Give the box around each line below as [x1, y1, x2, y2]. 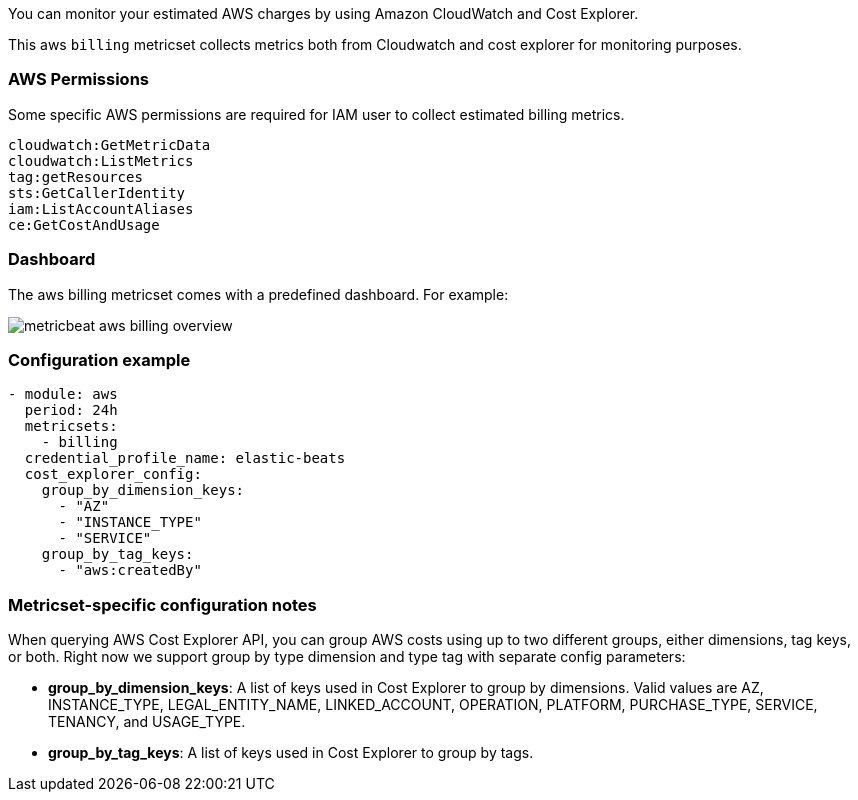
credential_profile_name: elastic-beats [24, 450, 346, 467]
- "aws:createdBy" [58, 562, 202, 579]
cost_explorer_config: [24, 466, 202, 483]
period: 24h [24, 402, 118, 419]
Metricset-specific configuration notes [8, 594, 317, 615]
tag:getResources [8, 168, 143, 185]
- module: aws [8, 386, 118, 403]
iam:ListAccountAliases [8, 200, 194, 217]
